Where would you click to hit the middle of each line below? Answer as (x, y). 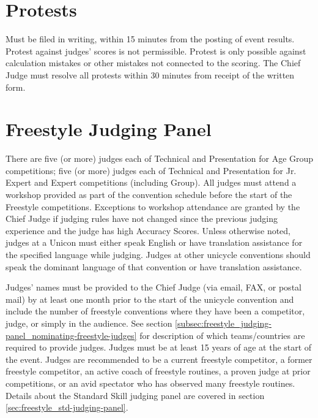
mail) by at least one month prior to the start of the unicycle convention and (150, 299)
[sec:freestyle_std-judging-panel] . (67, 407)
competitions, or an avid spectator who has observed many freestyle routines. (150, 383)
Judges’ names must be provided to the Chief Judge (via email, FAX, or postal (153, 287)
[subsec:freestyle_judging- (223, 323)
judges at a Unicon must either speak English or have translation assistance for (154, 242)
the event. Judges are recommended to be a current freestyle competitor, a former (159, 359)
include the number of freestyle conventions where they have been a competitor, (155, 311)
